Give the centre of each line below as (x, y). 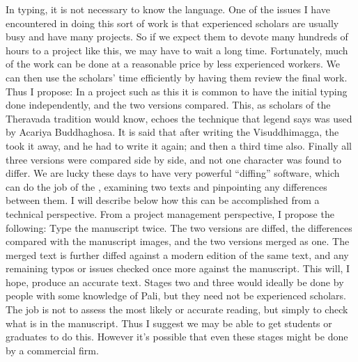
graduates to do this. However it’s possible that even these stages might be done (177, 337)
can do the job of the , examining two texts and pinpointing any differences (166, 186)
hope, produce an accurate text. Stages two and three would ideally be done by (175, 282)
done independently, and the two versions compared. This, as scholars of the (168, 105)
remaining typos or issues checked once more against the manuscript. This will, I (178, 268)
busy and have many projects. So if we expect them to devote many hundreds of (177, 37)
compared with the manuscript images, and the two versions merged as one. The (178, 241)
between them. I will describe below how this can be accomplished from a (163, 200)
